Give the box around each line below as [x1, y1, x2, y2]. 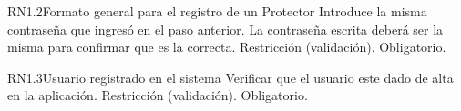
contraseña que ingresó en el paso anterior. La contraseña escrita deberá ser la [7, 19, 444, 38]
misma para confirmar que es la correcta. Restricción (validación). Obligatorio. [7, 37, 446, 56]
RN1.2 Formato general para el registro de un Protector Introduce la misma [7, 2, 427, 20]
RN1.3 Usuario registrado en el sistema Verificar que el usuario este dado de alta [7, 67, 454, 86]
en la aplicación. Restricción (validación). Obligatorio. [7, 86, 308, 105]
